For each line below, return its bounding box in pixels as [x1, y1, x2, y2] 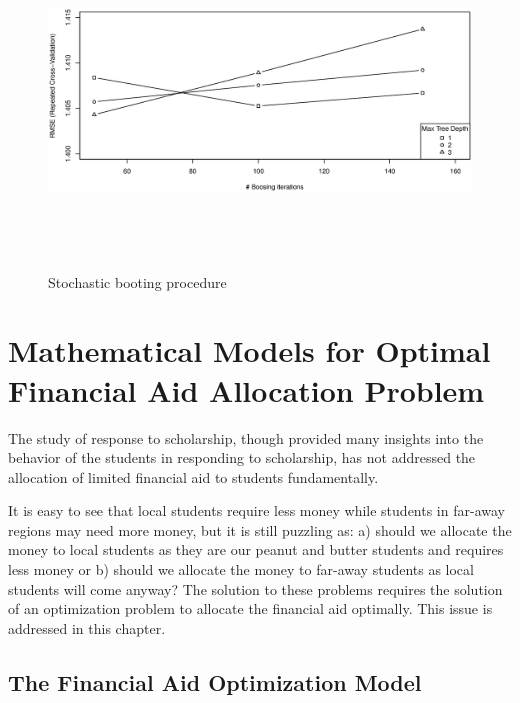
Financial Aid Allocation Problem [8, 369, 485, 410]
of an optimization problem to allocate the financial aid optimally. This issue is [8, 598, 493, 619]
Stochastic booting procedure [48, 271, 227, 292]
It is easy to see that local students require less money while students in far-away [8, 500, 505, 521]
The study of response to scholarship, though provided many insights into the [8, 427, 484, 448]
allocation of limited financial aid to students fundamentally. [8, 466, 379, 487]
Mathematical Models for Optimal [8, 330, 491, 371]
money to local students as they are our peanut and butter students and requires [8, 539, 504, 560]
